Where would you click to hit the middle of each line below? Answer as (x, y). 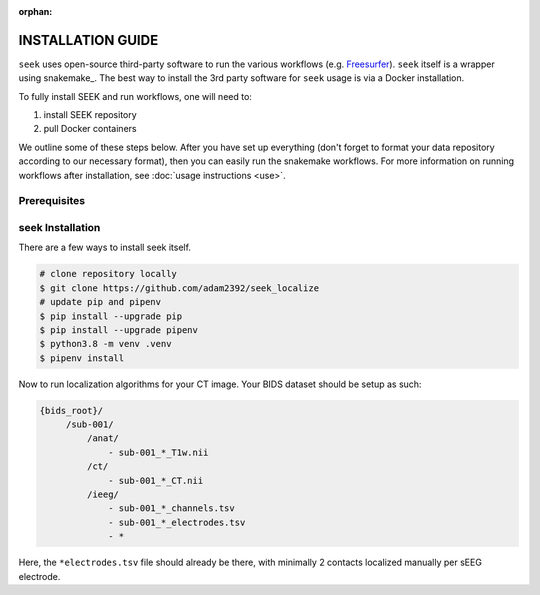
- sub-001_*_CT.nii (156, 480)
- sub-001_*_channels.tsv (171, 508)
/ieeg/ (103, 494)
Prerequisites (51, 201)
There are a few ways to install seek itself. (105, 247)
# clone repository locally (108, 274)
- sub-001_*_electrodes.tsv (177, 522)
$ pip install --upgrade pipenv (119, 329)
